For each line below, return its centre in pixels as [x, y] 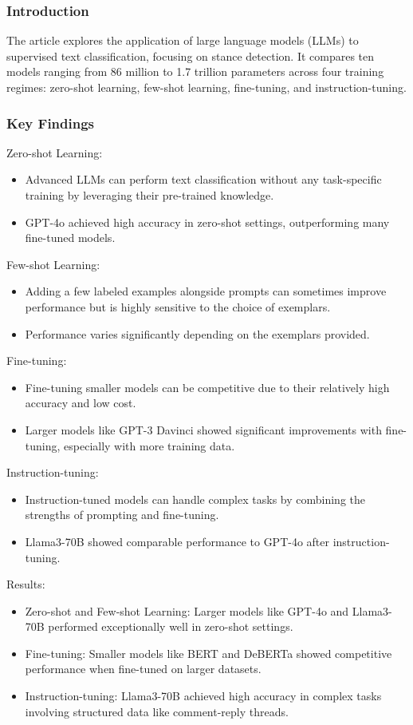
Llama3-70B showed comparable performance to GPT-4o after [177, 541]
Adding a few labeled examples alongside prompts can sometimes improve [206, 291]
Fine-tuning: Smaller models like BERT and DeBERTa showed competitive [208, 653]
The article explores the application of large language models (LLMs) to [183, 40]
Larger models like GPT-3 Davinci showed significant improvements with [203, 429]
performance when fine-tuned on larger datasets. [143, 669]
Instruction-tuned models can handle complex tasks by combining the [195, 499]
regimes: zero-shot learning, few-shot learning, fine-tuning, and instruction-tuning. [206, 87]
